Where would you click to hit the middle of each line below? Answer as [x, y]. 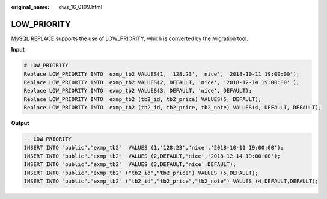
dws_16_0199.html [80, 7]
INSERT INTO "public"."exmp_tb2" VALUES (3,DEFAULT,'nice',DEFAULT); [130, 164]
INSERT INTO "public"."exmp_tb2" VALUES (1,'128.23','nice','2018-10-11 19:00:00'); [154, 148]
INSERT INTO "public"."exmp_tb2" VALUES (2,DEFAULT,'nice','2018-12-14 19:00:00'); [152, 156]
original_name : [30, 7]
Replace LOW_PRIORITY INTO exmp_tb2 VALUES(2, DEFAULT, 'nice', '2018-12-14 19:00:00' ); [162, 82]
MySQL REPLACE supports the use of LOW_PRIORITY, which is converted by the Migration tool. [130, 38]
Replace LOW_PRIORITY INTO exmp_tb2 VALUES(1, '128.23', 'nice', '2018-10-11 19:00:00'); [162, 74]
